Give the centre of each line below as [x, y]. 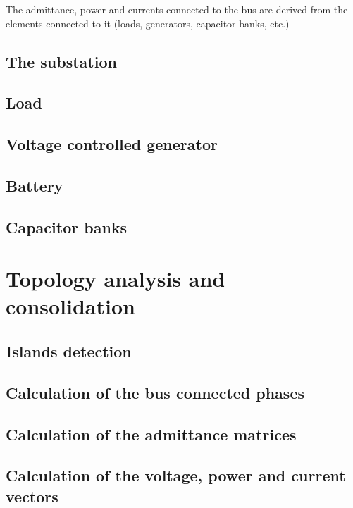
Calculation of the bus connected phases [155, 392]
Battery [35, 185]
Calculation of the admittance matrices [151, 434]
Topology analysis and [116, 279]
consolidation [70, 306]
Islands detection [69, 351]
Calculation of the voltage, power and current [176, 475]
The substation [61, 61]
